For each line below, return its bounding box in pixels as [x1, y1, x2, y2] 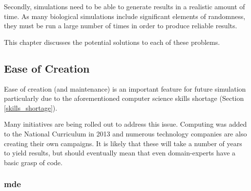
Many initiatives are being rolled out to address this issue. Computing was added [4, 119, 247, 129]
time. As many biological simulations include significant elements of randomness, [4, 11, 246, 21]
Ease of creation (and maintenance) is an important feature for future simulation [4, 83, 246, 94]
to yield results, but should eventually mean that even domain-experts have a [4, 148, 236, 158]
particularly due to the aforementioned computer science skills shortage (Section [4, 93, 244, 103]
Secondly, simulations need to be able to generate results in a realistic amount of [4, 1, 245, 11]
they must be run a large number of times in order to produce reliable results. [4, 20, 237, 31]
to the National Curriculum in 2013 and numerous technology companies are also [4, 128, 247, 138]
